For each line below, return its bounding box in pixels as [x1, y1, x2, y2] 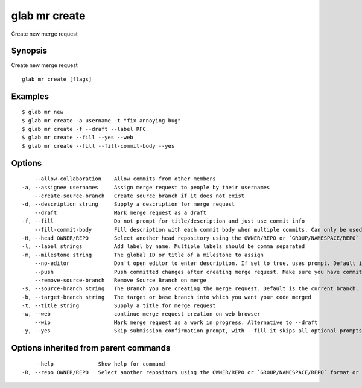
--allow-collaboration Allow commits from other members [34, 176, 217, 182]
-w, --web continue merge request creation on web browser [22, 311, 261, 317]
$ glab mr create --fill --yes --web [22, 134, 134, 141]
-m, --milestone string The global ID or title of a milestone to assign [22, 251, 264, 258]
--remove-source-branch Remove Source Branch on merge [34, 276, 206, 284]
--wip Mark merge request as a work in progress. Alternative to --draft [34, 319, 318, 326]
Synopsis [11, 46, 48, 56]
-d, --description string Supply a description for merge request [22, 201, 235, 208]
